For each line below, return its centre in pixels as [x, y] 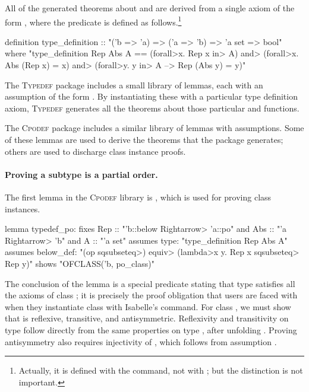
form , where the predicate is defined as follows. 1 [93, 21]
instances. [23, 208]
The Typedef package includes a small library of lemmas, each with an [134, 85]
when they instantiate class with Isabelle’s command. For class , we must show [148, 306]
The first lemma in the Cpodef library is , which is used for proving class [138, 197]
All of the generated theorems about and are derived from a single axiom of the [150, 8]
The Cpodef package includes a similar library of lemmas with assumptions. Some [154, 128]
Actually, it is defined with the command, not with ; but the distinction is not [161, 370]
